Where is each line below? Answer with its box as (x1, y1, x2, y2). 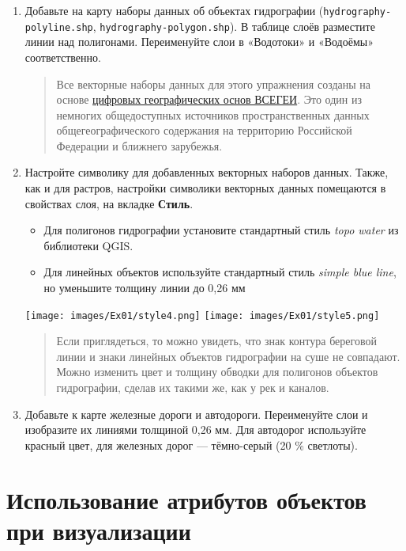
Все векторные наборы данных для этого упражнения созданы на (56, 75, 371, 92)
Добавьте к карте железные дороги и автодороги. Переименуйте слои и (24, 405, 368, 422)
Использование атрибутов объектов (6, 483, 367, 515)
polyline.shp (24, 21, 93, 33)
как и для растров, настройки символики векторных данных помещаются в (24, 180, 386, 196)
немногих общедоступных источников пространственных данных (56, 106, 370, 123)
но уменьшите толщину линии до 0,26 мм (43, 279, 246, 296)
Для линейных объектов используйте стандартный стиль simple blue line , (43, 264, 397, 280)
